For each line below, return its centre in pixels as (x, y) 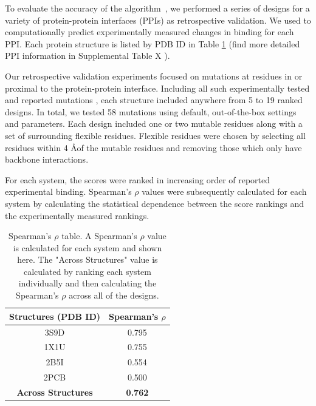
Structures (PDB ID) (55, 316)
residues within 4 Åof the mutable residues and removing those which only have (153, 147)
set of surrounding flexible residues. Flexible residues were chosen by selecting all (155, 135)
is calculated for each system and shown (88, 247)
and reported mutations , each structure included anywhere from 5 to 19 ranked (154, 100)
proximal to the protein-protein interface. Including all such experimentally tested (157, 88)
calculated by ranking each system (88, 271)
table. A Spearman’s (99, 236)
